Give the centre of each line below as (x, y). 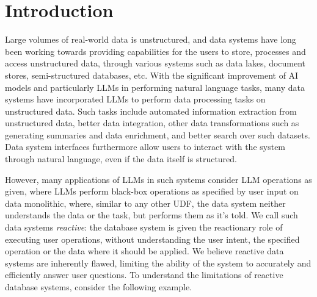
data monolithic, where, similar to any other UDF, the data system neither (145, 203)
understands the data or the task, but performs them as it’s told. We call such (151, 215)
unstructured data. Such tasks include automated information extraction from (151, 111)
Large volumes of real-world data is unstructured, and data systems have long (151, 39)
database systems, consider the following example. (99, 287)
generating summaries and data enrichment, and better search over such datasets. (158, 134)
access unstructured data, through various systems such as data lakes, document (155, 63)
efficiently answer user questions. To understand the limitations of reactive (144, 275)
